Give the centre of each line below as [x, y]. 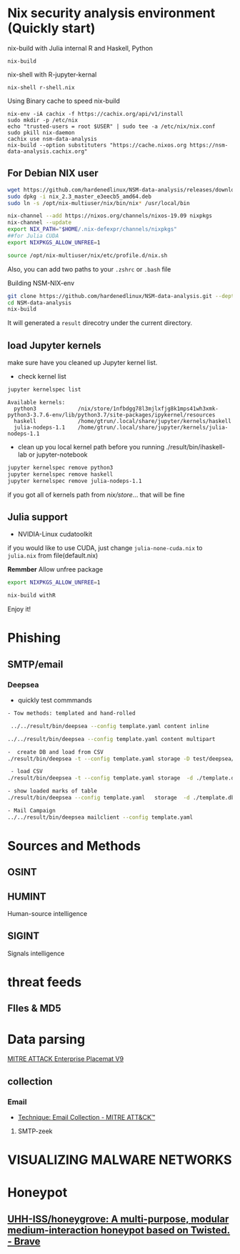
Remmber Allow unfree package [55, 569]
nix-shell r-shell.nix [41, 87]
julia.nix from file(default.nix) [53, 556]
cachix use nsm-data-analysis [52, 139]
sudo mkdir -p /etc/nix [43, 120]
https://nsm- [209, 145]
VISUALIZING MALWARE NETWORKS [120, 1160]
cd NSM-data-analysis [40, 303]
